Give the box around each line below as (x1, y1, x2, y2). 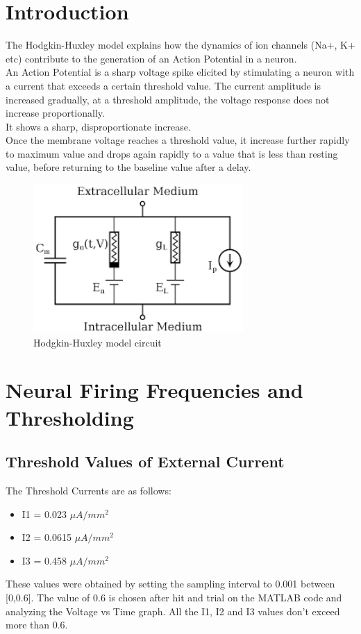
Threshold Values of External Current (6, 451, 285, 472)
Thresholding (6, 403, 134, 431)
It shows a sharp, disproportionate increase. (6, 119, 191, 133)
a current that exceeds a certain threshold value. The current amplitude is (6, 78, 321, 92)
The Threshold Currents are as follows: (6, 483, 171, 498)
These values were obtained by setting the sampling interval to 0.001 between (6, 576, 335, 591)
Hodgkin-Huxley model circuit (33, 335, 162, 349)
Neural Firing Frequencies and (6, 376, 303, 404)
